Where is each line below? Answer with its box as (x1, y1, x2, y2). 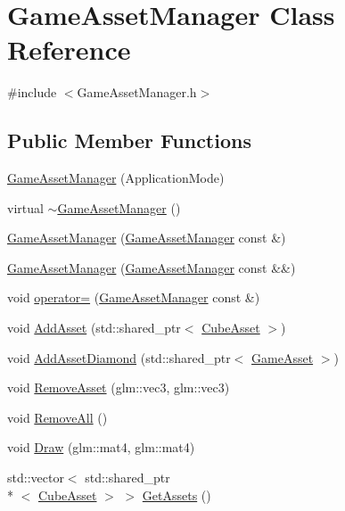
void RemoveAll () (7, 408, 108, 426)
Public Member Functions (7, 127, 251, 154)
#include (7, 83, 57, 102)
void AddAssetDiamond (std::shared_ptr (7, 348, 231, 367)
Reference (7, 31, 131, 68)
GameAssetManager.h (77, 83, 197, 102)
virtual (7, 198, 44, 217)
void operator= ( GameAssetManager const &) (7, 288, 260, 307)
